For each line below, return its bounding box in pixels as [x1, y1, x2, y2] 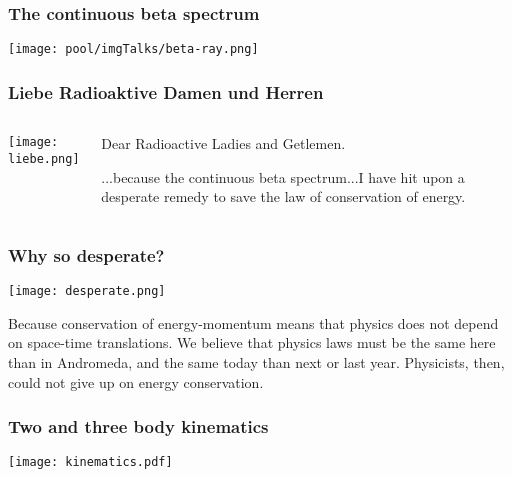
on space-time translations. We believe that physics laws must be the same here [8, 332, 496, 353]
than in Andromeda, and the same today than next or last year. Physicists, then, [8, 351, 505, 372]
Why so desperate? [8, 242, 165, 267]
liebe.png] [8, 151, 80, 166]
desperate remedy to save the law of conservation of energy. [101, 186, 466, 207]
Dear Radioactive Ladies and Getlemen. [101, 133, 346, 154]
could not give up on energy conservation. [8, 371, 264, 392]
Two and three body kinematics [8, 414, 269, 439]
